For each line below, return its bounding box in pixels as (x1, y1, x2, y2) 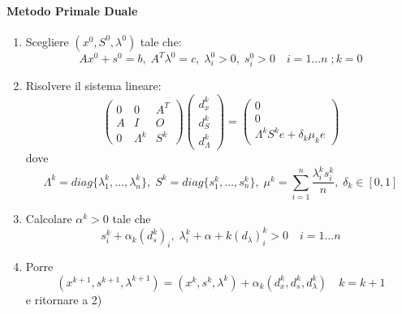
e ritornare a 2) (25, 290, 102, 308)
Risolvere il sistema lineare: (25, 77, 162, 94)
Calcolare (25, 210, 72, 227)
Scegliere (25, 32, 69, 49)
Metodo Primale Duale (6, 2, 138, 19)
